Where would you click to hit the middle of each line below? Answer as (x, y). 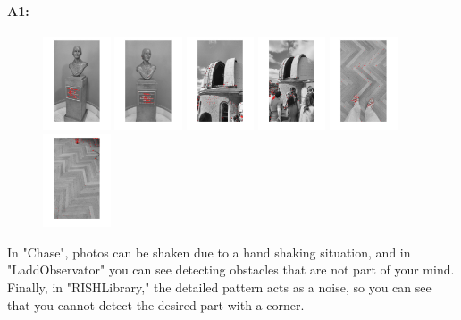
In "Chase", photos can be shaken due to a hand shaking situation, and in (209, 252)
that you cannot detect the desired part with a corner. (156, 304)
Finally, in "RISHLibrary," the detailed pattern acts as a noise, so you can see (219, 286)
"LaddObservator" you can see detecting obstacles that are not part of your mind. (231, 269)
